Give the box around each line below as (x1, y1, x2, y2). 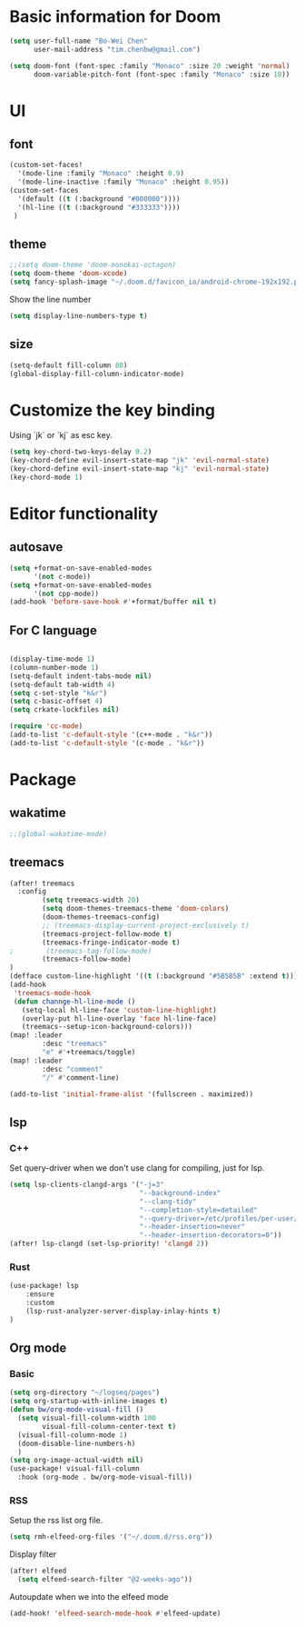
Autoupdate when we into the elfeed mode (9, 1591, 169, 1602)
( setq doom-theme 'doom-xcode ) (9, 269, 128, 278)
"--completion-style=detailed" (139, 1205, 258, 1214)
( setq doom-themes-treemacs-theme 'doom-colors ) (42, 904, 230, 913)
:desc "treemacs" (42, 1039, 107, 1049)
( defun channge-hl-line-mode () (13, 997, 136, 1006)
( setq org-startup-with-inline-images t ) (9, 1397, 169, 1406)
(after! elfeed (9, 1566, 67, 1576)
